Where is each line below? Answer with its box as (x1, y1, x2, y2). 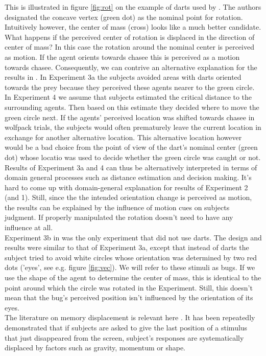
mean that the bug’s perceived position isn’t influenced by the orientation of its (5, 292, 253, 303)
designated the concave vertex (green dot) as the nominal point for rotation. (5, 11, 243, 22)
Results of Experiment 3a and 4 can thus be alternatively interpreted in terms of (5, 162, 257, 172)
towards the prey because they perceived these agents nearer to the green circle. (5, 81, 255, 92)
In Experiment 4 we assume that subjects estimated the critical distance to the (5, 92, 252, 102)
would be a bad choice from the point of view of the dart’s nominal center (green (5, 142, 258, 152)
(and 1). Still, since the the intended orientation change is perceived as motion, (5, 192, 252, 203)
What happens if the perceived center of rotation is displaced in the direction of (5, 31, 255, 42)
